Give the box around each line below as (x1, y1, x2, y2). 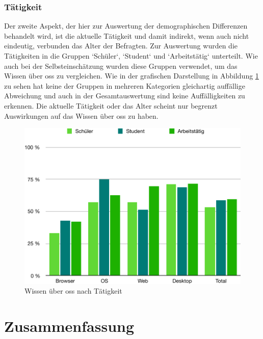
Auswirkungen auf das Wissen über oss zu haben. (4, 110, 159, 121)
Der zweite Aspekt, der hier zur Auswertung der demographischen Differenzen (4, 20, 248, 31)
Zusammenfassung (4, 316, 135, 336)
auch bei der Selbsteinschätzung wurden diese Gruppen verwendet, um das (4, 60, 238, 71)
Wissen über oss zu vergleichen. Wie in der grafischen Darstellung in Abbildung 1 (4, 70, 259, 81)
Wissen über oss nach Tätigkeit (24, 285, 122, 296)
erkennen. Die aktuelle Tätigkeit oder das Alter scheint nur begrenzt (4, 100, 218, 111)
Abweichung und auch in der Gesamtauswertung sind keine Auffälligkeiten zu (4, 90, 245, 101)
